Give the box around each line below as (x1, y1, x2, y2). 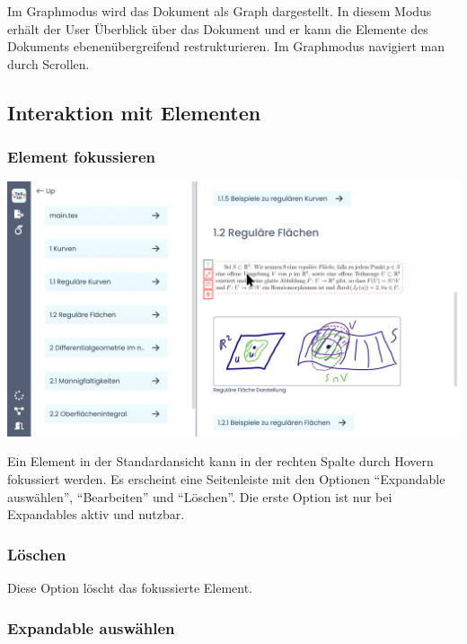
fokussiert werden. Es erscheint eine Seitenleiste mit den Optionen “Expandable (7, 470, 445, 489)
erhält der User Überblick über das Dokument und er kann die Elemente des (7, 19, 428, 38)
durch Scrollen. (7, 54, 90, 73)
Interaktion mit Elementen (7, 98, 261, 126)
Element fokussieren (7, 146, 156, 168)
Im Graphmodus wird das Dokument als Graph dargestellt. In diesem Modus (7, 2, 432, 20)
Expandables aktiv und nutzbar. (7, 505, 185, 524)
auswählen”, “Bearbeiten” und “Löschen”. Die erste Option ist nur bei (7, 487, 392, 506)
